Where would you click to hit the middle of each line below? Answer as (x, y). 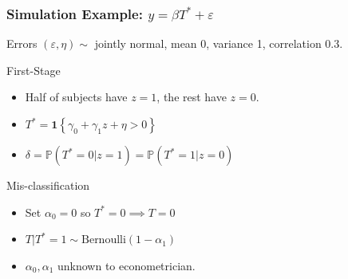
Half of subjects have (76, 97)
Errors (22, 43)
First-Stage (34, 70)
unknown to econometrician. (127, 265)
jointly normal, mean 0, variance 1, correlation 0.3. (219, 43)
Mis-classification (48, 185)
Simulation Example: (75, 13)
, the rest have (192, 97)
